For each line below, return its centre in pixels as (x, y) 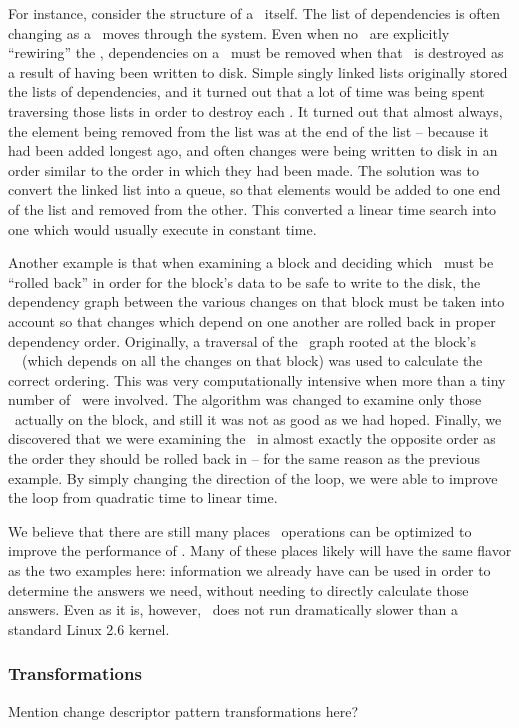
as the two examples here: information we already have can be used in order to (249, 570)
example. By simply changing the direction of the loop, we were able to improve (253, 477)
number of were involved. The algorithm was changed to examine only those (245, 399)
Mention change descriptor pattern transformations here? (183, 710)
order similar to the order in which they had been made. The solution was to (243, 169)
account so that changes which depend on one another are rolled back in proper (252, 320)
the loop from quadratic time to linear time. (143, 497)
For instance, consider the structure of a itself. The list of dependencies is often (254, 13)
